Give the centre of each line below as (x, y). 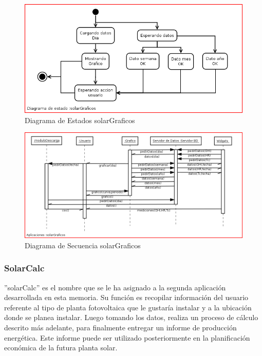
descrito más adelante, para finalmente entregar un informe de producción (120, 328)
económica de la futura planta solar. (61, 348)
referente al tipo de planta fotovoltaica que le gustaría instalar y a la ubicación (128, 307)
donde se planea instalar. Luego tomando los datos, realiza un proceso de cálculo (131, 317)
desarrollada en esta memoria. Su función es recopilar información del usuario (126, 297)
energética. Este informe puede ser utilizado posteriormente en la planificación (127, 337)
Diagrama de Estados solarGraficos (80, 120)
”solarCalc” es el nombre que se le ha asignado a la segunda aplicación (115, 287)
